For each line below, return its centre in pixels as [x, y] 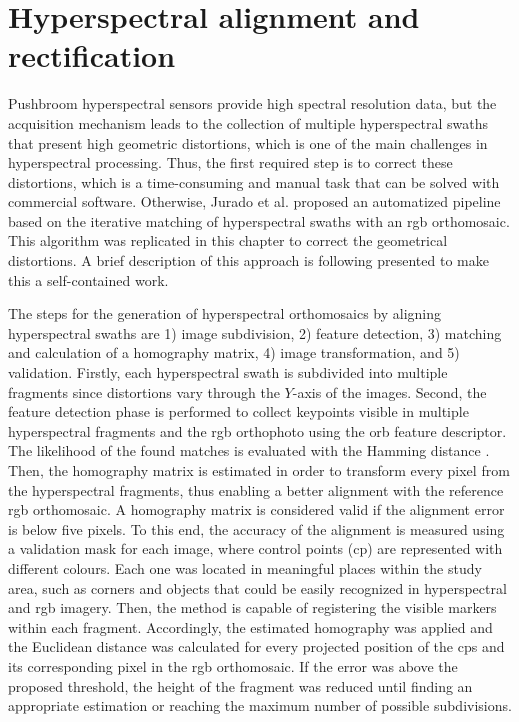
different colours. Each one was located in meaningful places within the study [245, 567]
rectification [92, 55]
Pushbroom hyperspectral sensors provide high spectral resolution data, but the [252, 103]
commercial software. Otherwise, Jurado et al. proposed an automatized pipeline [254, 201]
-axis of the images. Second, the [389, 391]
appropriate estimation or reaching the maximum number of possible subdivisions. [260, 705]
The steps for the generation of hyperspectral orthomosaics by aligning [225, 313]
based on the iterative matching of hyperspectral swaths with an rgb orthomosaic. [259, 220]
